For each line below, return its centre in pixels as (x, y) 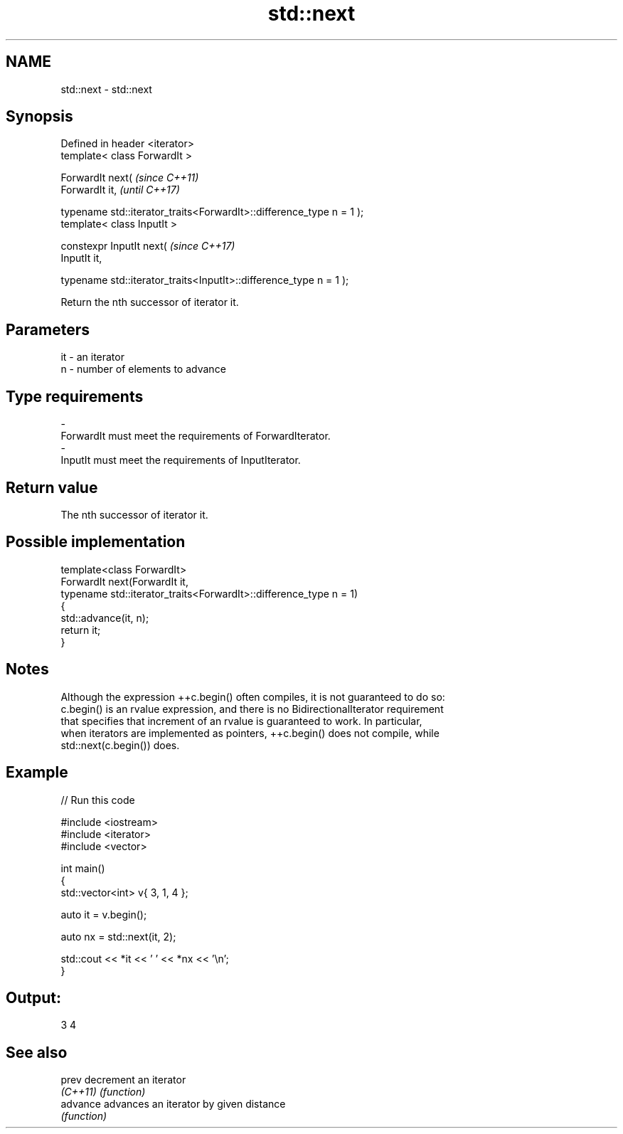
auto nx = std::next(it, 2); (118, 936)
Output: (33, 997)
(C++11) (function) (103, 1092)
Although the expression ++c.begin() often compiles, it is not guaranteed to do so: (253, 696)
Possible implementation (96, 542)
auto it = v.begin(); (104, 914)
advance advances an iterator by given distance (173, 1104)
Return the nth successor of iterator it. (150, 302)
